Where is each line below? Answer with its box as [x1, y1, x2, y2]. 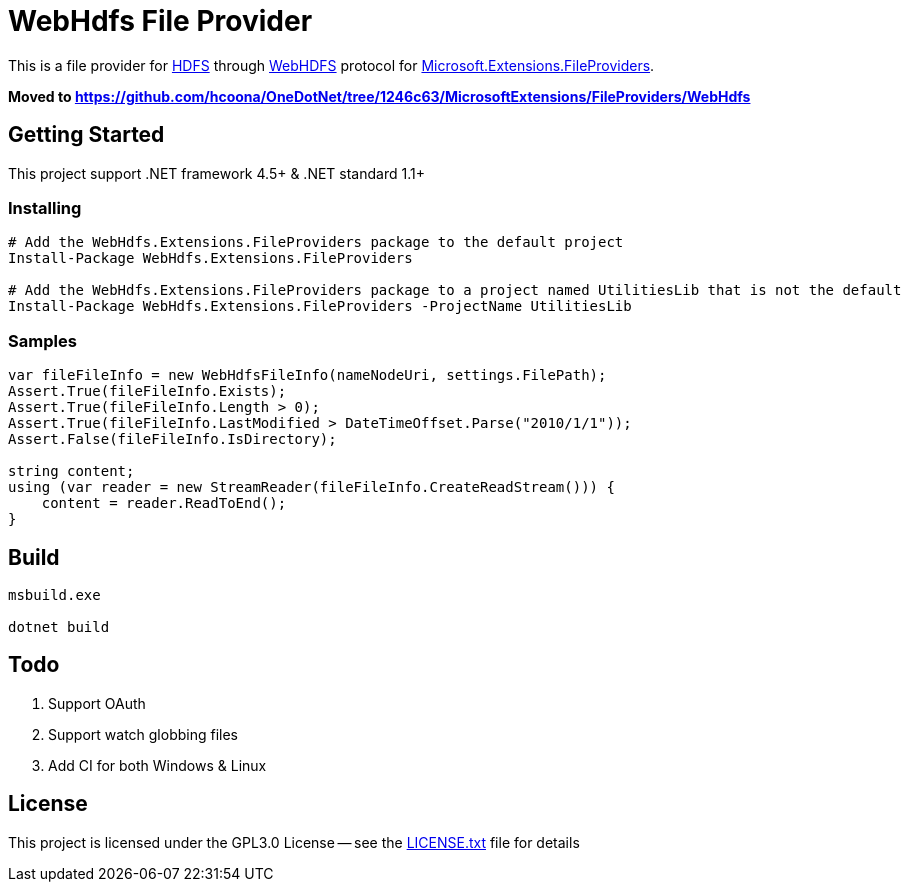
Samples [8, 330, 77, 351]
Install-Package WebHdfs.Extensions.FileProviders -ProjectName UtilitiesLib [8, 298, 632, 315]
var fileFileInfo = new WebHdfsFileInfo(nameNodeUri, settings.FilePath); [8, 367, 607, 384]
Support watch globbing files [48, 725, 238, 743]
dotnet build [8, 618, 110, 635]
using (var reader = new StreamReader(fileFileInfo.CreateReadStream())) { [8, 479, 615, 496]
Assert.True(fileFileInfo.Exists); [8, 383, 287, 400]
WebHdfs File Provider [8, 4, 313, 38]
